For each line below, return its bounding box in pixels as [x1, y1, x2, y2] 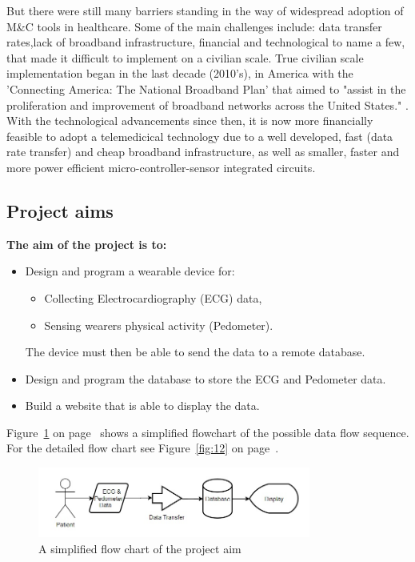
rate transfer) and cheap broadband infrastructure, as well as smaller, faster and [6, 143, 400, 160]
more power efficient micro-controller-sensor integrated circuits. [6, 159, 316, 175]
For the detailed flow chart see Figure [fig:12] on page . [6, 440, 279, 456]
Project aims [6, 198, 114, 223]
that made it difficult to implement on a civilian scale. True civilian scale [6, 49, 364, 66]
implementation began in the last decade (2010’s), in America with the [6, 65, 353, 82]
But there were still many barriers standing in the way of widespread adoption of [6, 2, 404, 18]
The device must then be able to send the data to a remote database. [25, 343, 365, 360]
